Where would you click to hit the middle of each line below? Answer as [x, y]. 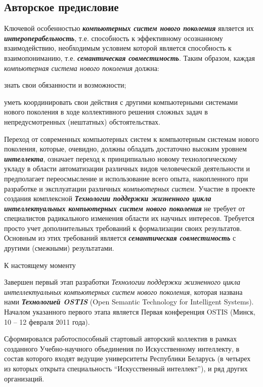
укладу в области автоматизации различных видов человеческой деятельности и [127, 168]
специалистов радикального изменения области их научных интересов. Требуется [129, 218]
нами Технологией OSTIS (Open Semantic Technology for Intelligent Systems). [129, 302]
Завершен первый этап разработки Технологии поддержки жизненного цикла [122, 282]
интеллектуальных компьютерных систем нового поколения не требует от [125, 208]
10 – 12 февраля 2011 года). [47, 321]
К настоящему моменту [40, 265]
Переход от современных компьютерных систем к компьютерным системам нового [131, 139]
